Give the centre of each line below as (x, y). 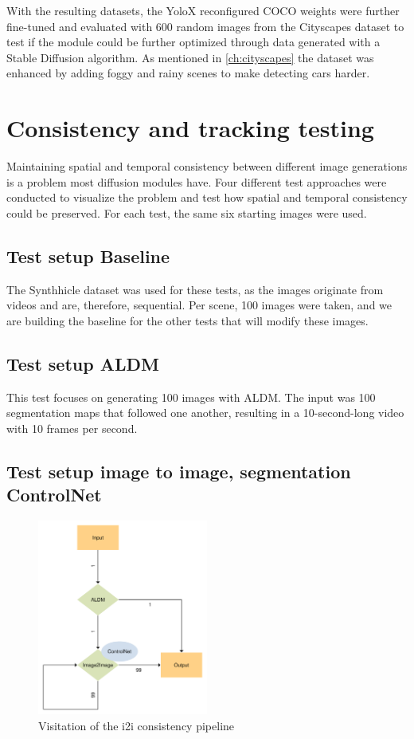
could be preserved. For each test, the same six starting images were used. (187, 212)
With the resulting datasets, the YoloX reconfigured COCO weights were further (203, 10)
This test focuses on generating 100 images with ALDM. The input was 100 (191, 397)
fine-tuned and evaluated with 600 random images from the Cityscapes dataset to (205, 26)
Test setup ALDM (83, 363)
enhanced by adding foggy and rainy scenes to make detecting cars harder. (188, 73)
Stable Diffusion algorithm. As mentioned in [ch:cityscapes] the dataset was (190, 57)
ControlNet (54, 495)
